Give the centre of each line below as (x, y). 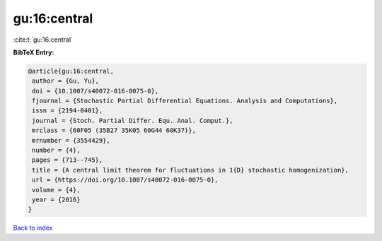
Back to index (33, 228)
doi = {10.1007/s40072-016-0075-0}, (95, 91)
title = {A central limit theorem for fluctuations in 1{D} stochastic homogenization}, (191, 170)
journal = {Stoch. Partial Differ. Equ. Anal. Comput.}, (133, 120)
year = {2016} (56, 200)
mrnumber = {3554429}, (71, 140)
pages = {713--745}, (68, 160)
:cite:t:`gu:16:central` (43, 40)
